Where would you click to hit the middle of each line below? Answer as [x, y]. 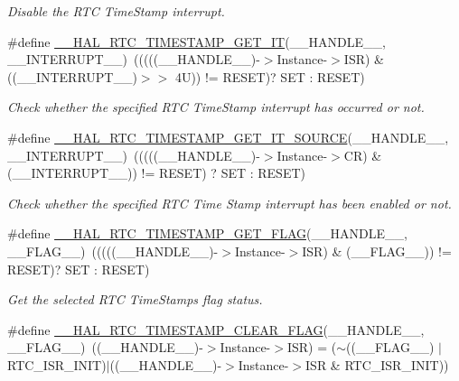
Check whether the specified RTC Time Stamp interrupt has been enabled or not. [229, 203]
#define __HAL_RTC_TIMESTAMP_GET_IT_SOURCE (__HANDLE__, [228, 137]
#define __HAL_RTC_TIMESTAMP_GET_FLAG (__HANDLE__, [207, 233]
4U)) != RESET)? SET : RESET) [270, 76]
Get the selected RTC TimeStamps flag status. [135, 299]
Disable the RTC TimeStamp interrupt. [116, 11]
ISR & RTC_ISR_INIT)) [377, 364]
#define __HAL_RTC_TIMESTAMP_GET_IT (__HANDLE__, [197, 41]
